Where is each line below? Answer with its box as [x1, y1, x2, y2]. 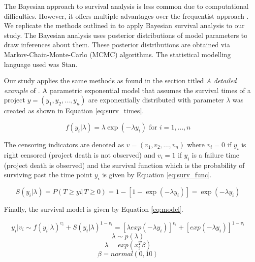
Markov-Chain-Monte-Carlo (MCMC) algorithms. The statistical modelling [4, 49, 231, 59]
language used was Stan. [4, 59, 78, 69]
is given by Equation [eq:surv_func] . [102, 169, 212, 180]
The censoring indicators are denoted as [4, 139, 124, 149]
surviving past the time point [4, 169, 93, 180]
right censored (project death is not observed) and [4, 149, 156, 160]
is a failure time [191, 149, 239, 160]
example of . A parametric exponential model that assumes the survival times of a [4, 85, 251, 95]
